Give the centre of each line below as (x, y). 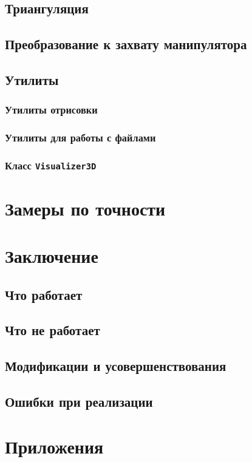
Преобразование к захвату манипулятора (126, 44)
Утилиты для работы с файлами (80, 138)
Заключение (52, 256)
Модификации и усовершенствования (116, 366)
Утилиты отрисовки (51, 110)
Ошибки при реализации (79, 401)
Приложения (54, 446)
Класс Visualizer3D (51, 165)
